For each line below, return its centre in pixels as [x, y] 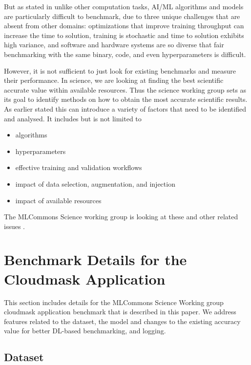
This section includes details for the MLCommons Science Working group [114, 302]
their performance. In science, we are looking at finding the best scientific [114, 80]
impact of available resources [58, 200]
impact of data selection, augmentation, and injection [95, 183]
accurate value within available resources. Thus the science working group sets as [125, 89]
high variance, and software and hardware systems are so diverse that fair [114, 45]
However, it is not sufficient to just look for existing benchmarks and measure [120, 70]
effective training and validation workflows [79, 167]
